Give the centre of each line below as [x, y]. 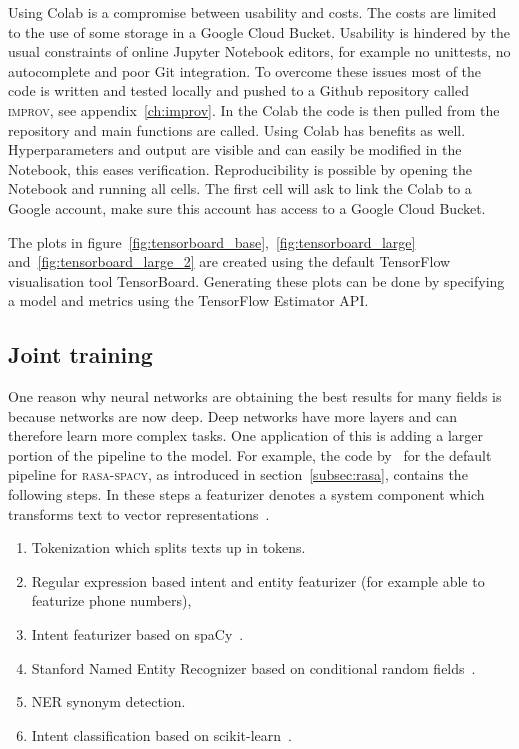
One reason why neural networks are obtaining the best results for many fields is [255, 396]
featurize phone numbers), [111, 600]
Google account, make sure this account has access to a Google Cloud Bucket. [247, 207]
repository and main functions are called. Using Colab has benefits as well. [237, 129]
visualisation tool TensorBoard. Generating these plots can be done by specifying [256, 280]
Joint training [80, 354]
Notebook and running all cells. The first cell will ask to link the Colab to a [240, 188]
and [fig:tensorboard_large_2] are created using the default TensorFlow [229, 261]
